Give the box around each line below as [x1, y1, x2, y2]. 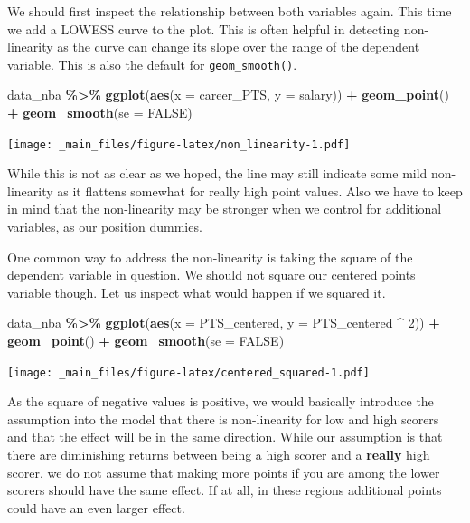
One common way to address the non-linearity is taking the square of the [7, 247, 413, 266]
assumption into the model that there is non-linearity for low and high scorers [7, 409, 439, 428]
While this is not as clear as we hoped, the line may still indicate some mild [7, 164, 428, 183]
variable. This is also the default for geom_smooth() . [7, 54, 297, 73]
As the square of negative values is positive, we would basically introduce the [7, 392, 434, 411]
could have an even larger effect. [7, 498, 185, 517]
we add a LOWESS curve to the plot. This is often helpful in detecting [7, 19, 400, 38]
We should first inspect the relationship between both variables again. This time [7, 2, 452, 20]
